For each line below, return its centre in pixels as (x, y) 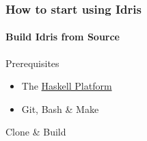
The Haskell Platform (67, 86)
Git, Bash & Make (60, 108)
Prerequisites (32, 63)
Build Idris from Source (63, 37)
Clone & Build (36, 132)
